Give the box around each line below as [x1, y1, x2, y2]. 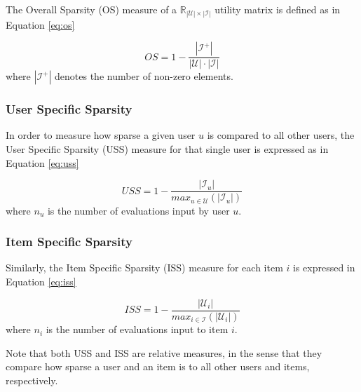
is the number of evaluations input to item [46, 322, 229, 337]
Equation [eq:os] [6, 17, 75, 32]
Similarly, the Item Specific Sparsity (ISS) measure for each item [6, 260, 283, 275]
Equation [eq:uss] [6, 155, 79, 170]
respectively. [6, 372, 58, 387]
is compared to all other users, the [207, 128, 355, 142]
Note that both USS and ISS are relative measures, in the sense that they [6, 345, 322, 360]
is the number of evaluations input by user [47, 203, 230, 217]
